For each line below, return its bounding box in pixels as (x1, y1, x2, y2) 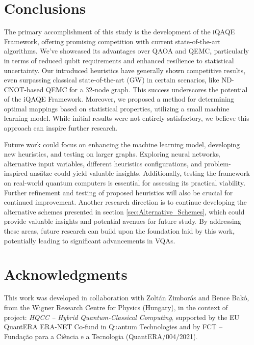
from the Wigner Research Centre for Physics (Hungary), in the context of (4, 302, 228, 312)
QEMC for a (46, 84, 83, 94)
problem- (204, 158, 231, 168)
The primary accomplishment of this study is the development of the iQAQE (4, 27, 235, 37)
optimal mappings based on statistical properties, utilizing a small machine (4, 103, 229, 113)
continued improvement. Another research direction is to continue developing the (4, 197, 247, 207)
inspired (4, 168, 28, 178)
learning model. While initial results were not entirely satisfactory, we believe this (4, 113, 249, 123)
